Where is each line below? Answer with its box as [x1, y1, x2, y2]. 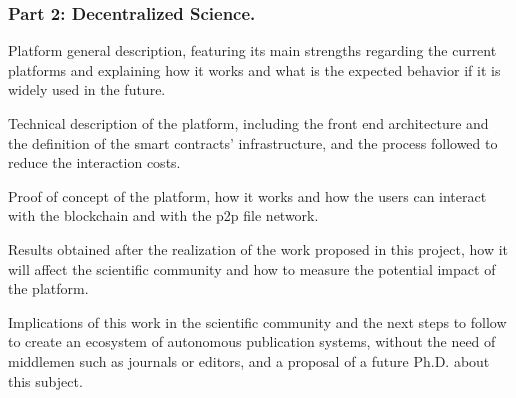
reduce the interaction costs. [8, 152, 181, 173]
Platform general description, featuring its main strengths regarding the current [8, 40, 497, 61]
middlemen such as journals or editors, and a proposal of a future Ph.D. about [8, 350, 490, 371]
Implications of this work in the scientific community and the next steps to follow [8, 311, 507, 332]
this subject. [8, 370, 83, 391]
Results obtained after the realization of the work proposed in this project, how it [8, 238, 509, 259]
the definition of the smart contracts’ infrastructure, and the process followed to [8, 132, 498, 153]
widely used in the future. [8, 79, 166, 100]
